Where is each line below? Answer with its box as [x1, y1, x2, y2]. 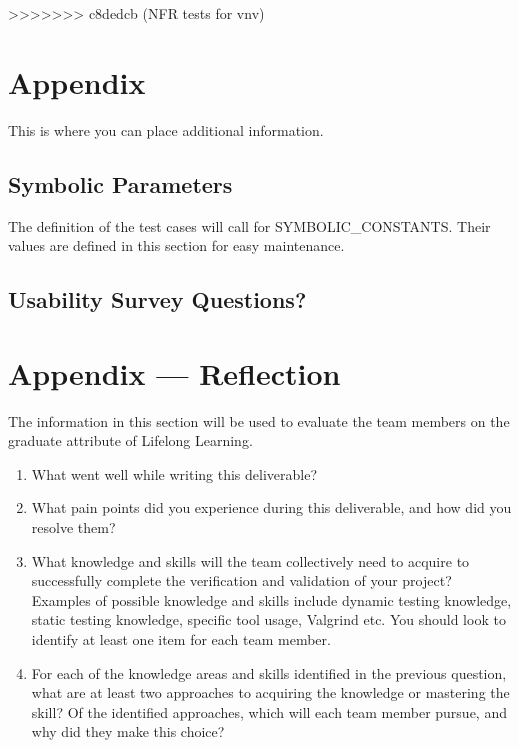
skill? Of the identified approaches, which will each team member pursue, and [31, 701, 507, 722]
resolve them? [31, 516, 116, 537]
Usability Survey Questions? [8, 284, 307, 315]
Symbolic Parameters [8, 168, 233, 199]
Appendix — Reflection [8, 352, 341, 393]
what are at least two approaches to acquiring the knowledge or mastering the [31, 682, 510, 703]
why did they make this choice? [31, 721, 225, 742]
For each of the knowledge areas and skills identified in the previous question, [31, 662, 507, 683]
